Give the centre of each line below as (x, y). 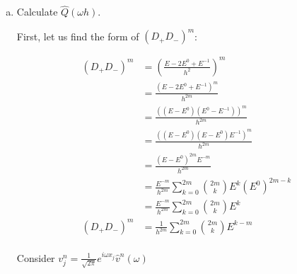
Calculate (37, 12)
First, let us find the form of (78, 36)
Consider (36, 257)
